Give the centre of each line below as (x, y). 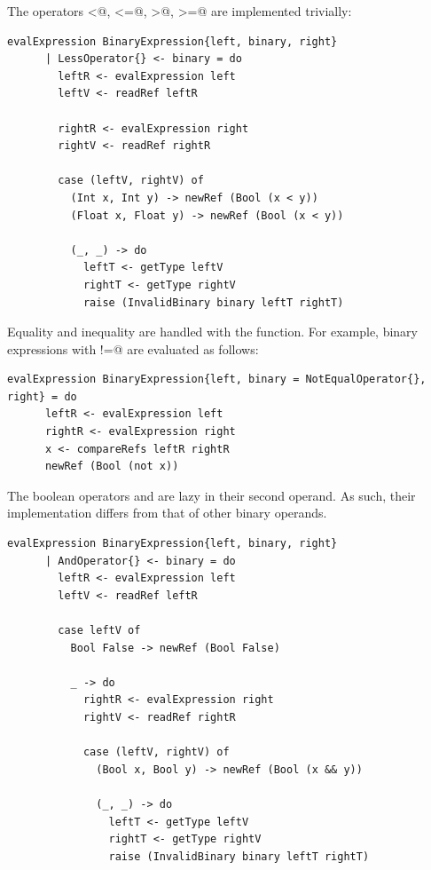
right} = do (42, 396)
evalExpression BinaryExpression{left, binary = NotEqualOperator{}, (217, 380)
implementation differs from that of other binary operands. (167, 513)
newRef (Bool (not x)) (112, 467)
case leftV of (99, 630)
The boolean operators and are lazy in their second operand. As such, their (212, 495)
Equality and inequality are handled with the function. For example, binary (212, 332)
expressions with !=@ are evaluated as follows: (133, 348)
